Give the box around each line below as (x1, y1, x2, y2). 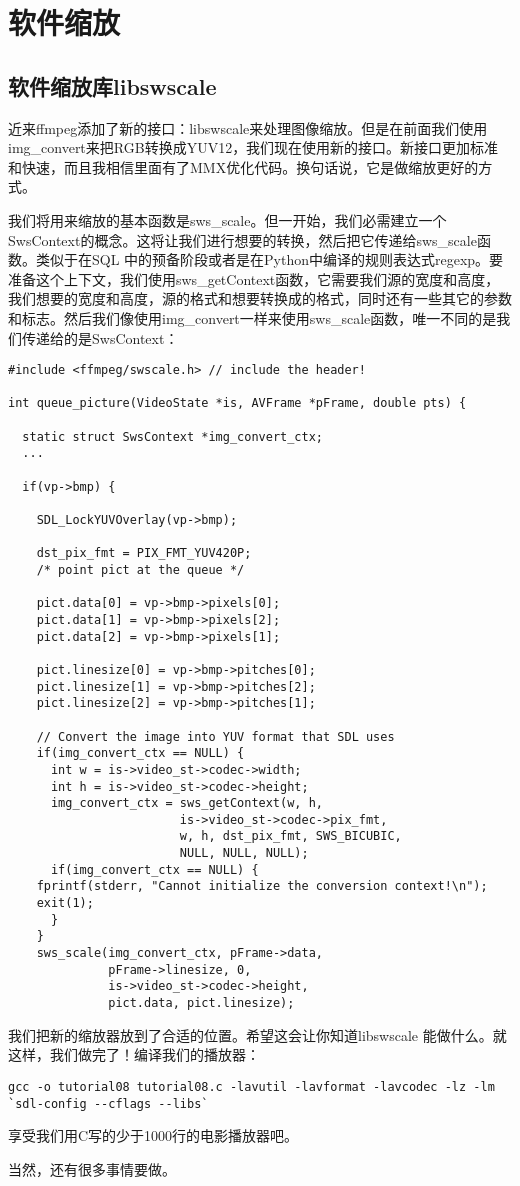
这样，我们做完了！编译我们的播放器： (8, 1044, 260, 1065)
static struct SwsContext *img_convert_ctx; (22, 429, 323, 444)
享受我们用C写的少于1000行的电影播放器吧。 (8, 1125, 299, 1146)
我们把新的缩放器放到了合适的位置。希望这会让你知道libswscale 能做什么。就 (8, 1024, 507, 1045)
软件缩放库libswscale (8, 70, 217, 101)
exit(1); (36, 896, 94, 911)
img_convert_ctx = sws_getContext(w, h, (50, 796, 323, 811)
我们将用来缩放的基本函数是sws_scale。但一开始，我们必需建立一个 (8, 209, 447, 230)
